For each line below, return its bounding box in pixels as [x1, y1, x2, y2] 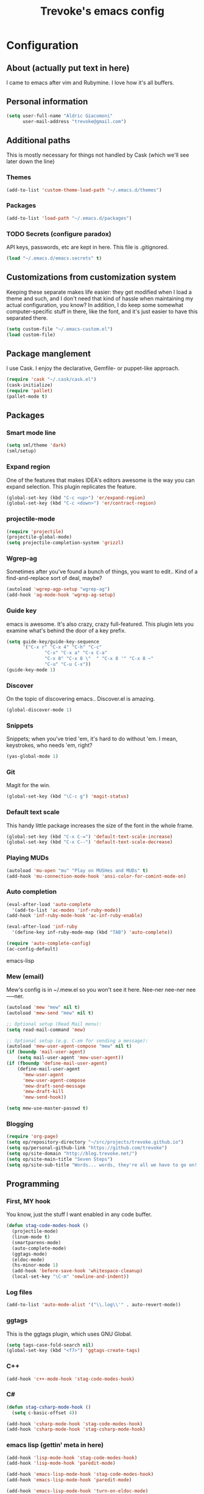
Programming [6, 1179, 60, 1189]
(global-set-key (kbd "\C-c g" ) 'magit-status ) [6, 793, 130, 799]
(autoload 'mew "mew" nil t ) [6, 1004, 80, 1011]
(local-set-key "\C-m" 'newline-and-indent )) [12, 1273, 130, 1280]
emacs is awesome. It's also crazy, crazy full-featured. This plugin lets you [6, 620, 194, 628]
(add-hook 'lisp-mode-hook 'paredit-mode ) [6, 1460, 116, 1467]
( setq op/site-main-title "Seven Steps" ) [6, 1156, 113, 1162]
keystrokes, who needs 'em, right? [6, 742, 93, 749]
